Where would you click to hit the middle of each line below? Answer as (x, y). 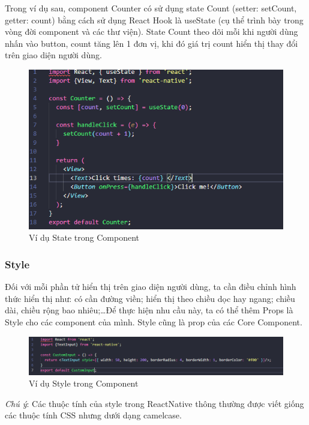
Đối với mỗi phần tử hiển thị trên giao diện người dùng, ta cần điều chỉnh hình (151, 287)
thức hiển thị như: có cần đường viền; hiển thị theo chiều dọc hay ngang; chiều (150, 298)
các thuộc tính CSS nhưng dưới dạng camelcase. (93, 415)
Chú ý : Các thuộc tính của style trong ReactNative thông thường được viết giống (154, 403)
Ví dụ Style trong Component (84, 383)
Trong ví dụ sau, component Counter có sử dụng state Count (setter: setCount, (151, 8)
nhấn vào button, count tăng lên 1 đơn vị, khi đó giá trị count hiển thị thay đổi (151, 43)
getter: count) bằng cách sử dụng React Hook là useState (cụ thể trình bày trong (154, 20)
